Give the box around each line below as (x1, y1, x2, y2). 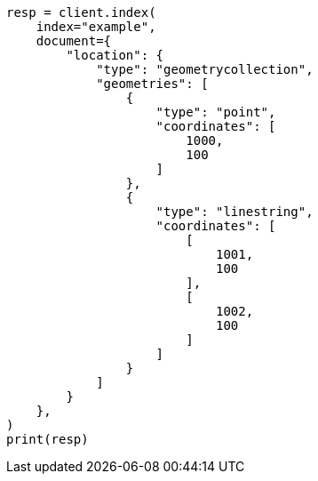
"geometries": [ (96, 76, 209, 91)
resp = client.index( (6, 5, 156, 20)
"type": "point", (155, 105, 276, 119)
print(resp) (6, 432, 89, 446)
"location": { (66, 48, 164, 62)
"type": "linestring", (155, 204, 314, 219)
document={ (36, 34, 112, 48)
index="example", (36, 20, 156, 34)
